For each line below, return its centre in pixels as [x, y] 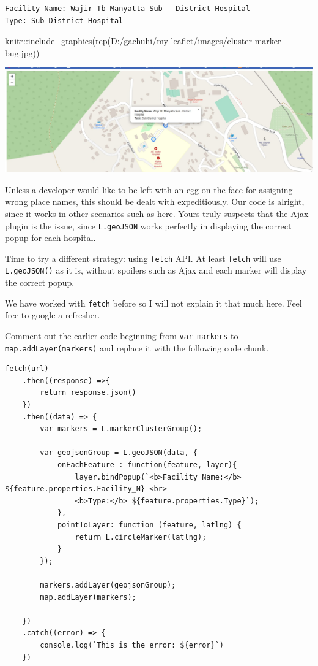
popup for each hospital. [50, 238]
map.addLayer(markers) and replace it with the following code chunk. [137, 347]
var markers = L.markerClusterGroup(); [121, 429]
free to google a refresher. [53, 315]
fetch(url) [27, 369]
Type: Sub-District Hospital [64, 21]
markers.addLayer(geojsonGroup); [108, 585]
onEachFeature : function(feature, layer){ [147, 465]
